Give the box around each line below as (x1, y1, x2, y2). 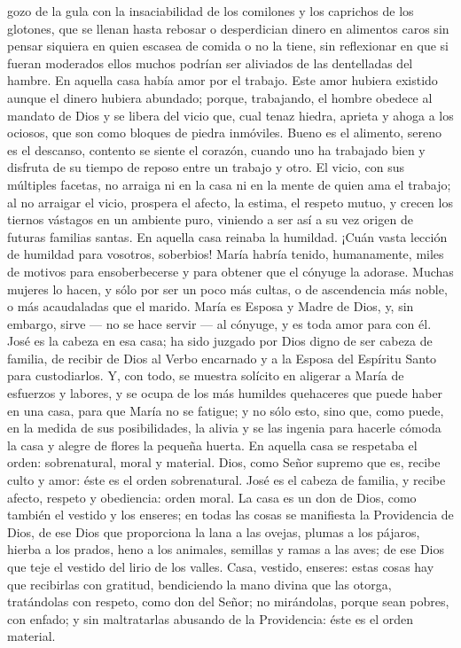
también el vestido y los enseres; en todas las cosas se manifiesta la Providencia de (7, 505, 454, 524)
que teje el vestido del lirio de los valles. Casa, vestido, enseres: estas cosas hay (7, 558, 434, 575)
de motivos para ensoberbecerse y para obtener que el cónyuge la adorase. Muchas (7, 262, 454, 280)
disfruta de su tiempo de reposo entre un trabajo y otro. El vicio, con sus (7, 158, 405, 176)
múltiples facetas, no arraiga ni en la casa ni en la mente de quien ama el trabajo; (7, 175, 451, 193)
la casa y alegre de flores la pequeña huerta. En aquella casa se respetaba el (7, 435, 418, 454)
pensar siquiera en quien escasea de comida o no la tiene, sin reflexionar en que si (7, 36, 449, 55)
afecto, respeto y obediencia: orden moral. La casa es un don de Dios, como (7, 488, 417, 506)
